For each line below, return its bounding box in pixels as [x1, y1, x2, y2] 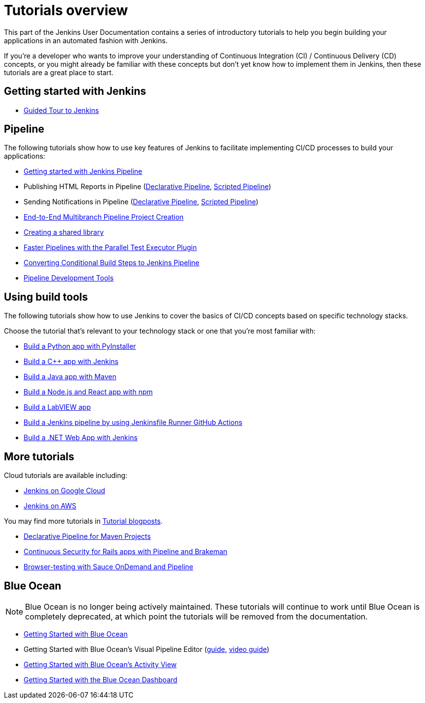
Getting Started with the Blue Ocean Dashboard [24, 675, 177, 684]
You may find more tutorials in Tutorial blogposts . [4, 517, 163, 526]
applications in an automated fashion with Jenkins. [4, 36, 168, 45]
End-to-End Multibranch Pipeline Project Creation [24, 213, 184, 222]
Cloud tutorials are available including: [4, 471, 128, 480]
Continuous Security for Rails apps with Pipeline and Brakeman [24, 547, 227, 556]
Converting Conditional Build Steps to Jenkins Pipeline [24, 258, 199, 267]
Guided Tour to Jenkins [24, 106, 99, 114]
